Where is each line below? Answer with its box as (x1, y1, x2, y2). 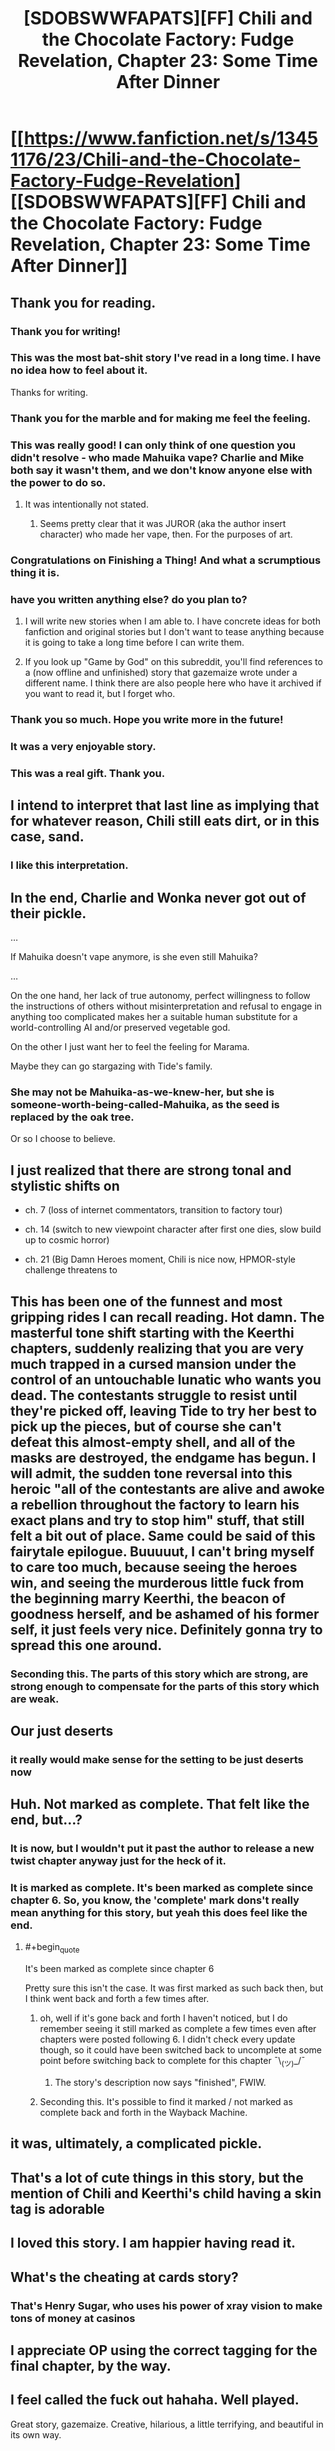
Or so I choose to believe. (10, 1133, 116, 1145)
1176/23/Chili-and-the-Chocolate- (10, 148, 302, 171)
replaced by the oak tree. (10, 1110, 135, 1124)
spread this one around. (10, 1637, 163, 1654)
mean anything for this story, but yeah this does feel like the (10, 1906, 308, 1920)
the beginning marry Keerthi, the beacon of (10, 1590, 286, 1607)
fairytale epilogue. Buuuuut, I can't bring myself (10, 1543, 315, 1560)
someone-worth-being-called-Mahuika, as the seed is (10, 1098, 280, 1112)
